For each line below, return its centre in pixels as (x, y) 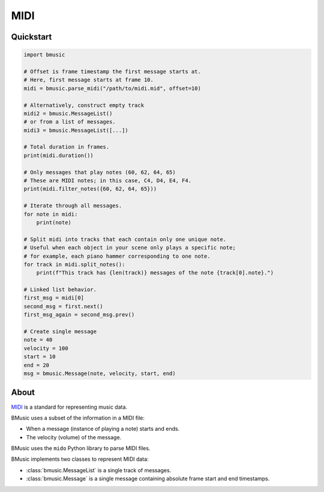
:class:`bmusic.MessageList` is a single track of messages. (99, 470)
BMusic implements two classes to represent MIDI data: (80, 459)
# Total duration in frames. (67, 147)
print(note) (54, 222)
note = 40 (38, 340)
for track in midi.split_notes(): (74, 264)
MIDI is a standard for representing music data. (69, 407)
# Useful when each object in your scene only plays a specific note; (130, 248)
